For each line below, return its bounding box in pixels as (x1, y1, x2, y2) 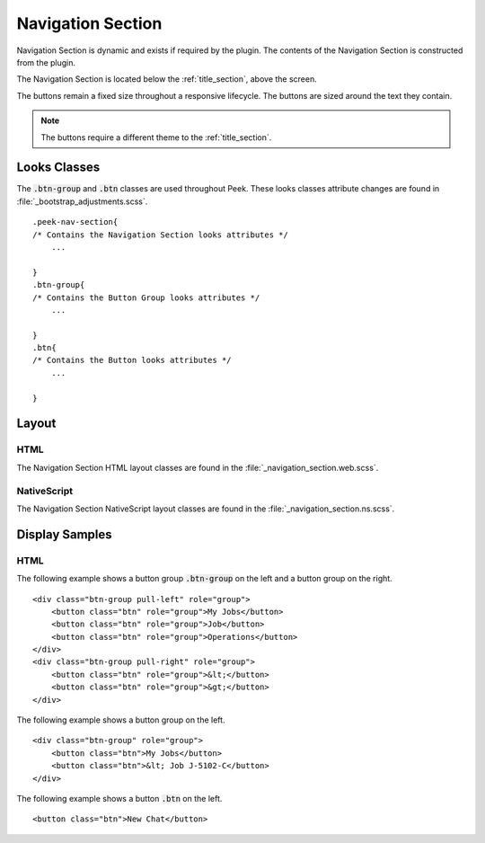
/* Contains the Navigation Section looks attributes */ (32, 229, 289, 240)
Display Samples (16, 527, 112, 542)
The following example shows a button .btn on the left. (16, 793, 223, 803)
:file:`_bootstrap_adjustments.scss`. (16, 196, 148, 207)
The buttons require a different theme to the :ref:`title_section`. (40, 131, 272, 143)
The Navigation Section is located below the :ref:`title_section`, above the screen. (16, 74, 318, 84)
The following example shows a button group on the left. (16, 714, 225, 725)
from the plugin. (16, 57, 76, 67)
